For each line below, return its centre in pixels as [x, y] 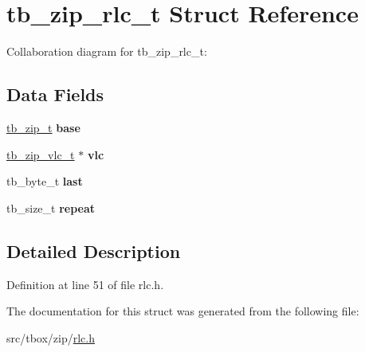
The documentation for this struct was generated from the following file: [183, 311]
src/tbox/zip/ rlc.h [51, 337]
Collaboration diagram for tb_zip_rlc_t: [107, 51]
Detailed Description [94, 250]
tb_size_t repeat [51, 207]
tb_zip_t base [43, 127]
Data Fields [55, 94]
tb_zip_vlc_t [41, 154]
